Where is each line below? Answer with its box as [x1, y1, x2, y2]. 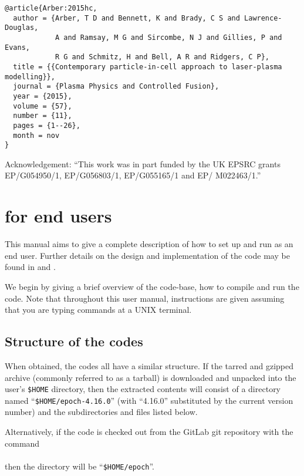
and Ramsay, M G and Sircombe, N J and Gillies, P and [63, 33, 282, 42]
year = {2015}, [13, 92, 72, 100]
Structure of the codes [5, 332, 143, 350]
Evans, [5, 43, 30, 52]
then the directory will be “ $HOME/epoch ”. [5, 460, 155, 472]
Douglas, [5, 23, 39, 32]
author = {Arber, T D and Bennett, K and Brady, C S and [13, 13, 240, 22]
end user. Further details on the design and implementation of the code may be [5, 249, 290, 261]
